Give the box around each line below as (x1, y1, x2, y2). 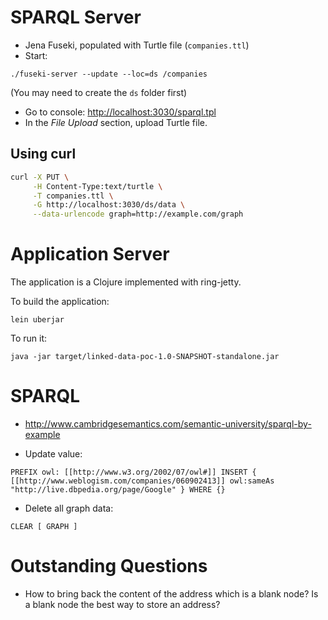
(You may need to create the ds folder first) (10, 86, 188, 98)
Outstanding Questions (10, 555, 208, 578)
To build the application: (10, 296, 110, 308)
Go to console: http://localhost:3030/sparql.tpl (24, 106, 217, 118)
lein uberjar (10, 315, 65, 325)
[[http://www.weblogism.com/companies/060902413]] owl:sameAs (10, 476, 275, 486)
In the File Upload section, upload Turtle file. (24, 116, 208, 128)
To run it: (10, 332, 48, 345)
